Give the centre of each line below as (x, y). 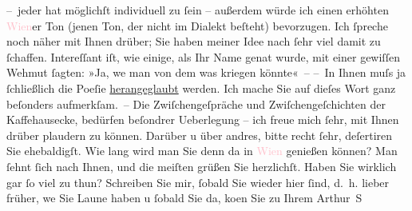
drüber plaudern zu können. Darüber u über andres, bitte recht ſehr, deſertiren (200, 135)
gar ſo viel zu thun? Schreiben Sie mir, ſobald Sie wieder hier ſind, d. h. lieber (198, 182)
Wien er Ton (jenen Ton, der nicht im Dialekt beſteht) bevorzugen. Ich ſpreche (197, 25)
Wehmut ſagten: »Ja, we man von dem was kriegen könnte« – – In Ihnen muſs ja (206, 72)
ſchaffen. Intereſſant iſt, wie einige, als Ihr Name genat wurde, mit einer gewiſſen (203, 56)
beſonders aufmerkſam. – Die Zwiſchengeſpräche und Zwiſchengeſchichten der (196, 104)
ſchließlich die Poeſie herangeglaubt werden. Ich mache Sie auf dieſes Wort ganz (201, 88)
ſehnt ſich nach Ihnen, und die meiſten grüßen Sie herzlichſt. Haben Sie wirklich (202, 166)
